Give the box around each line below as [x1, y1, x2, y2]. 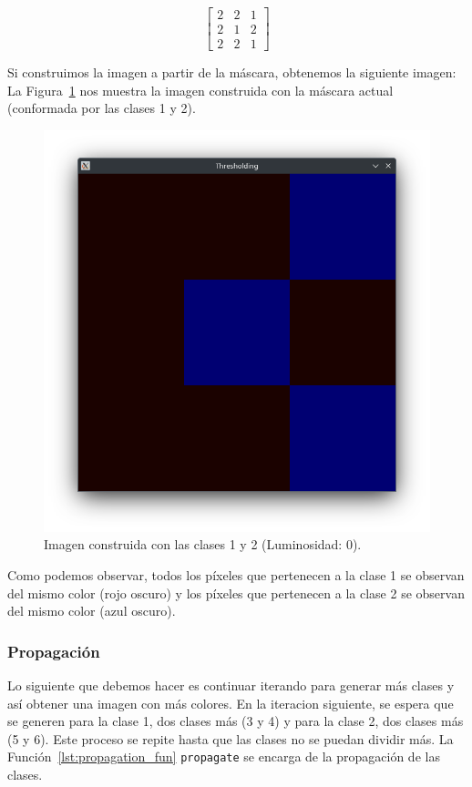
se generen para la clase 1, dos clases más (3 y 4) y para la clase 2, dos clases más [7, 711, 464, 731]
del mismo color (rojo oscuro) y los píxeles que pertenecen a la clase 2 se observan [7, 583, 465, 602]
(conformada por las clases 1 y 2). [7, 98, 196, 118]
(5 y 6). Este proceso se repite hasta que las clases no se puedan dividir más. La [7, 729, 454, 748]
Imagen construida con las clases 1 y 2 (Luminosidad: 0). [44, 535, 362, 554]
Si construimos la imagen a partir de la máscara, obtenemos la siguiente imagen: [7, 63, 457, 82]
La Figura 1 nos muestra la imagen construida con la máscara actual [7, 80, 394, 99]
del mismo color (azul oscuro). [7, 601, 176, 620]
